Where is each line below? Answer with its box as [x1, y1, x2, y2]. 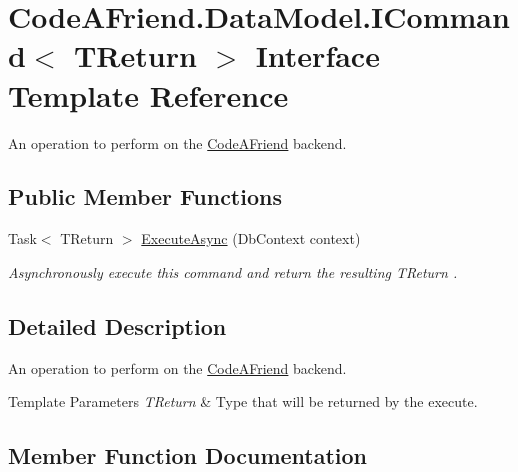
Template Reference [8, 74, 289, 115]
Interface [255, 35, 380, 76]
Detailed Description [8, 310, 227, 341]
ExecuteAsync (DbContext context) [141, 228, 361, 249]
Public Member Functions [8, 181, 282, 212]
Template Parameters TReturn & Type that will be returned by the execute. [8, 391, 478, 412]
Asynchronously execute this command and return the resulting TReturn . [8, 261, 458, 282]
